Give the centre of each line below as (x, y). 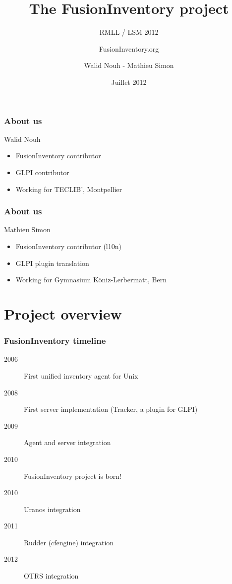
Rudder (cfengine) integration (69, 542)
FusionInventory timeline (55, 341)
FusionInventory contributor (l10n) (68, 246)
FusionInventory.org (129, 48)
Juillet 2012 (129, 82)
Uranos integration (52, 509)
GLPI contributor (42, 172)
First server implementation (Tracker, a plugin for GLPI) (111, 409)
